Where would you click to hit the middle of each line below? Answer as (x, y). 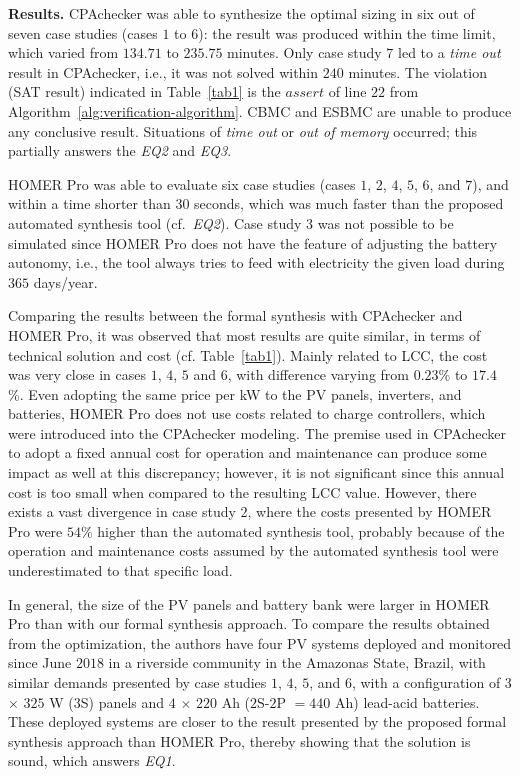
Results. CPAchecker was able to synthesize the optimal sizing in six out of (241, 13)
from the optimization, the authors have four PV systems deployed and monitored (260, 642)
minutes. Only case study (304, 52)
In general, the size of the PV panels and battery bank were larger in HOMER (249, 603)
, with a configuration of (426, 682)
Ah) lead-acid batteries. (407, 701)
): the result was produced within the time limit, (347, 32)
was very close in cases (77, 374)
